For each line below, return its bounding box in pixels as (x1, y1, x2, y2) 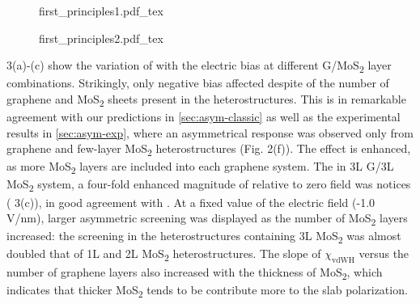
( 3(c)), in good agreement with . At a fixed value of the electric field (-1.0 (6, 193, 375, 210)
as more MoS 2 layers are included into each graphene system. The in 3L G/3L (6, 158, 394, 177)
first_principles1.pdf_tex (39, 2, 163, 19)
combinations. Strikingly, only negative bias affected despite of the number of (6, 74, 389, 91)
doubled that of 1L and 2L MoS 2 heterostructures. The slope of (6, 245, 321, 264)
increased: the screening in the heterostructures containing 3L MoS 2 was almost (6, 227, 401, 247)
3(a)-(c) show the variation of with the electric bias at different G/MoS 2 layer (6, 57, 392, 75)
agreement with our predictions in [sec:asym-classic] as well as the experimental (6, 108, 401, 125)
